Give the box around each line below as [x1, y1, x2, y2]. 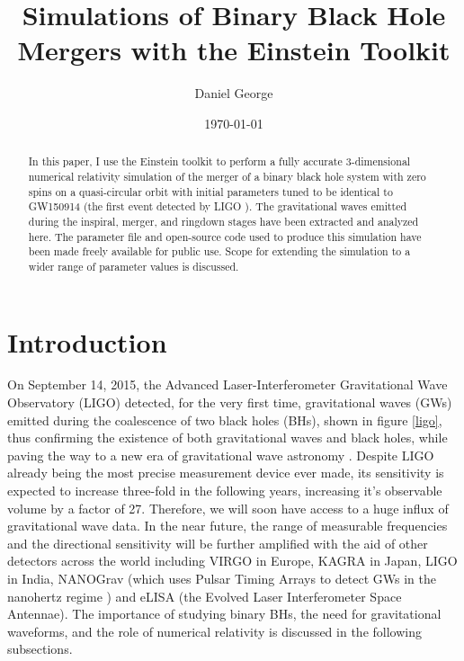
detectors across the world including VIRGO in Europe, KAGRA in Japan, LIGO [7, 551, 458, 570]
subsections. [7, 639, 73, 658]
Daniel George [194, 84, 273, 103]
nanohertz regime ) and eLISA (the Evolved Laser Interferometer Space [7, 586, 402, 605]
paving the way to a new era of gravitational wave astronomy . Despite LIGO [7, 445, 434, 464]
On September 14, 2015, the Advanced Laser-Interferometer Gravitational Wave [7, 375, 448, 394]
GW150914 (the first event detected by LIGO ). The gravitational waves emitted [28, 199, 407, 214]
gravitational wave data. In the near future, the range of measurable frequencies [7, 516, 448, 535]
